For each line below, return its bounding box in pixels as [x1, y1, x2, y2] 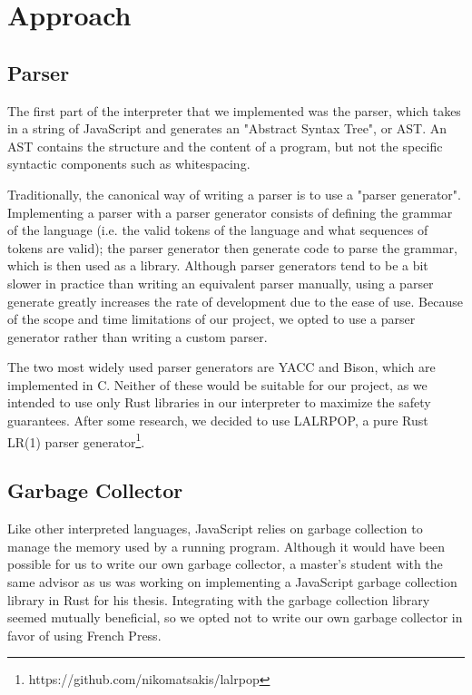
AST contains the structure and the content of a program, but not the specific [7, 136, 443, 155]
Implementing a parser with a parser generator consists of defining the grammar [7, 202, 453, 221]
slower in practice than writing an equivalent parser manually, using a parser [7, 273, 434, 292]
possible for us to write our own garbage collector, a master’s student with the [7, 554, 443, 573]
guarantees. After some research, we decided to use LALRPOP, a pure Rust [7, 411, 428, 430]
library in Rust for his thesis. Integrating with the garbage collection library [7, 590, 430, 609]
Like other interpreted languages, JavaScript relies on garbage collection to [7, 519, 423, 538]
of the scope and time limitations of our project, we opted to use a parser [7, 309, 416, 328]
